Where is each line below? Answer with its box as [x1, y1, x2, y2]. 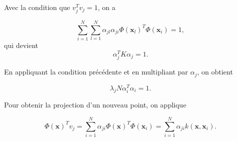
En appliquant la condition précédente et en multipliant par [4, 66, 188, 77]
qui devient [4, 40, 39, 50]
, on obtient [197, 66, 233, 77]
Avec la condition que [4, 2, 70, 12]
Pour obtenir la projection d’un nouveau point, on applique [4, 99, 186, 110]
